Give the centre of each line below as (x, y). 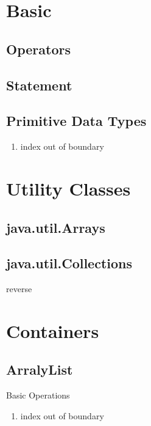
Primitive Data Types (76, 121)
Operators (38, 49)
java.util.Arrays (56, 227)
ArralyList (40, 369)
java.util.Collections (69, 263)
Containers (53, 330)
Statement (39, 85)
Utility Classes (68, 188)
